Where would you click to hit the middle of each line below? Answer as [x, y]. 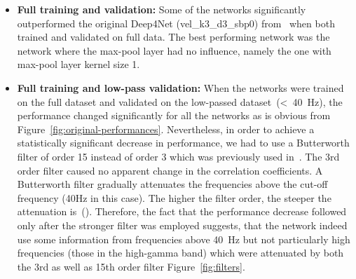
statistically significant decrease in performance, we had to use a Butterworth [183, 143]
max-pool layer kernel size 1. [78, 64]
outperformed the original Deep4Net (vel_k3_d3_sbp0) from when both [176, 23]
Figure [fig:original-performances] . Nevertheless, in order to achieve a [166, 129]
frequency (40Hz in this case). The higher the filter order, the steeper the [174, 197]
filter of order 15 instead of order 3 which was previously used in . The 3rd [178, 156]
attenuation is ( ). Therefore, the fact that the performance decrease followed [182, 211]
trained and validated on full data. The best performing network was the [173, 37]
